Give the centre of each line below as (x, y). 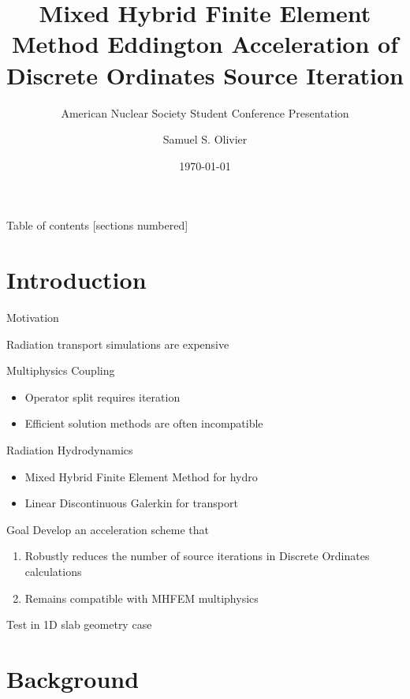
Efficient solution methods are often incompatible (144, 423)
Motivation (33, 317)
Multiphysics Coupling (61, 370)
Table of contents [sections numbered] (97, 225)
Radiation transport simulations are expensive (118, 344)
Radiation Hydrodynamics (70, 449)
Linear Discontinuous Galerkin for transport (131, 503)
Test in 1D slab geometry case (79, 624)
